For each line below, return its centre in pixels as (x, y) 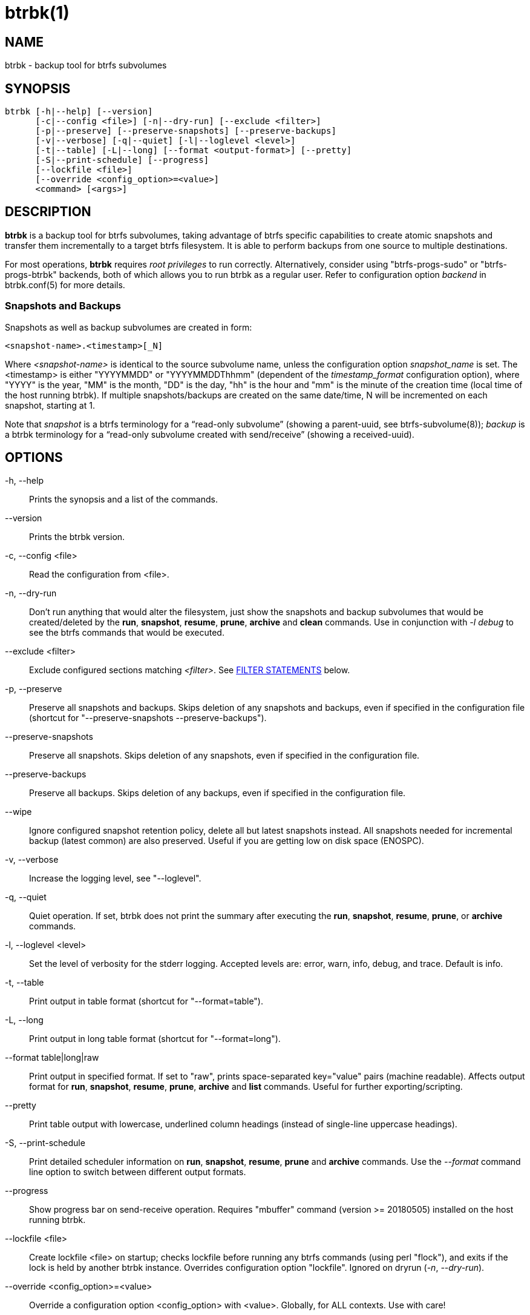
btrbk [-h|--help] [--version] (79, 112)
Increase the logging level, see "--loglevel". (115, 878)
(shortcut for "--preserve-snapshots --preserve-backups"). (148, 718)
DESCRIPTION (48, 212)
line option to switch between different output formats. (138, 1172)
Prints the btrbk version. (77, 537)
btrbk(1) (37, 13)
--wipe (18, 812)
